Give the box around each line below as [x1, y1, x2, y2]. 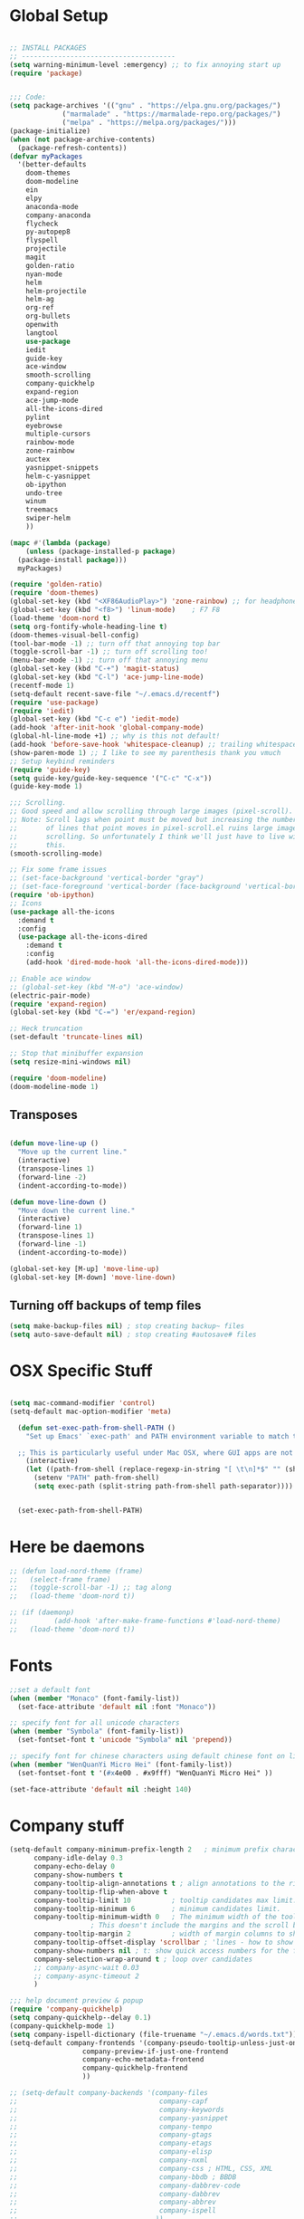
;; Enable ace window [9, 974, 91, 983]
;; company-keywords [9, 2105, 224, 2114]
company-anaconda [25, 210, 91, 220]
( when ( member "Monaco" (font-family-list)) [9, 1694, 180, 1703]
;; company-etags [9, 2138, 213, 2148]
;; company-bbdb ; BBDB [9, 2172, 237, 2182]
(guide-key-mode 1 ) [9, 782, 83, 791]
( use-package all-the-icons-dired [17, 933, 147, 942]
